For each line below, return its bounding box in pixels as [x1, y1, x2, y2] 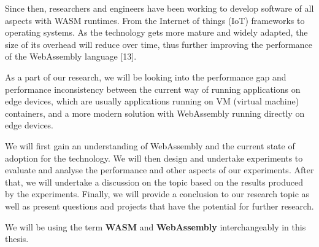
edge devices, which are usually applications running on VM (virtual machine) [5, 95, 299, 108]
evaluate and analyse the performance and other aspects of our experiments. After [5, 163, 314, 176]
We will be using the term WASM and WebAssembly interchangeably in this [5, 220, 306, 233]
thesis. [5, 232, 29, 245]
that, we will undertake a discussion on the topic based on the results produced [5, 175, 303, 188]
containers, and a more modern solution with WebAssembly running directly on [5, 106, 305, 119]
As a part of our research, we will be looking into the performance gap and [5, 70, 286, 83]
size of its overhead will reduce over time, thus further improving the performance [5, 37, 313, 50]
